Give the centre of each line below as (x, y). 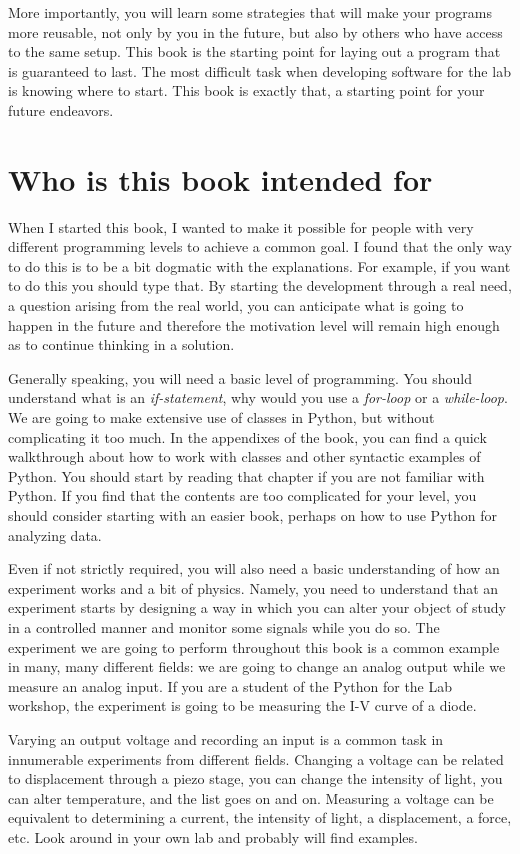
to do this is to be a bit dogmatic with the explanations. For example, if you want (259, 265)
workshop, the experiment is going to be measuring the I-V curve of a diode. (242, 705)
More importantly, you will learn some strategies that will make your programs (250, 12)
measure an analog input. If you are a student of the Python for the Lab (230, 685)
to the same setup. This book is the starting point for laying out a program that (254, 51)
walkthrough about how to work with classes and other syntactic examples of (244, 456)
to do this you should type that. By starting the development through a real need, (260, 285)
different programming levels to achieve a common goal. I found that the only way (260, 246)
